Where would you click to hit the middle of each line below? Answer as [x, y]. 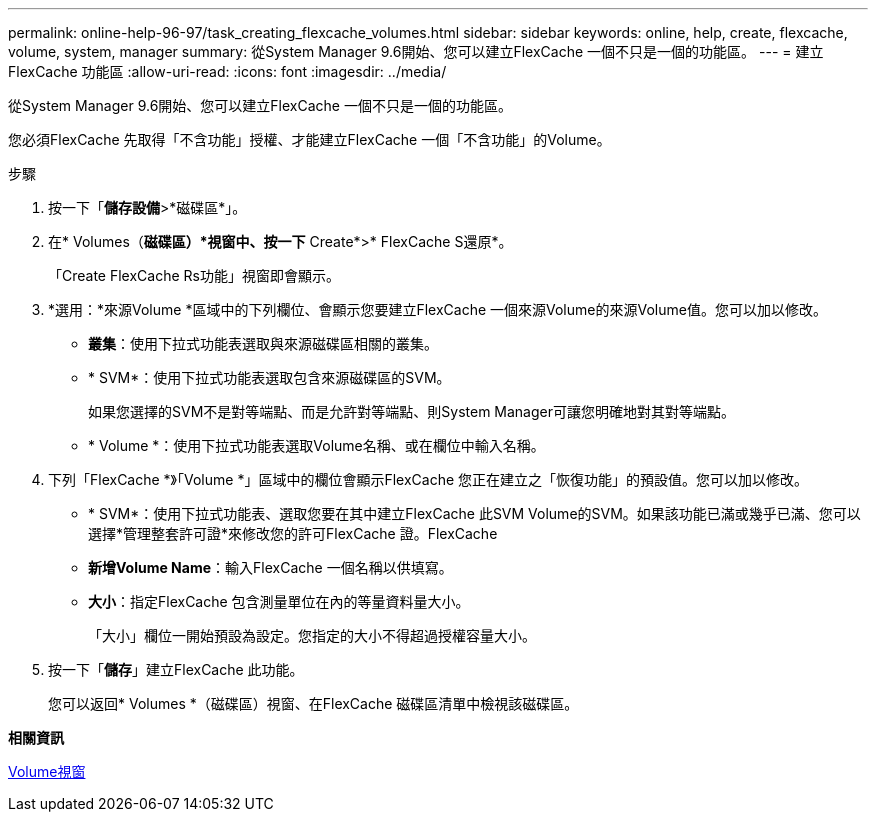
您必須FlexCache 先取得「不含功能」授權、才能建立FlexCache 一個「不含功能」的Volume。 [309, 139]
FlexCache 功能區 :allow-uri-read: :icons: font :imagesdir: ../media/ [227, 71]
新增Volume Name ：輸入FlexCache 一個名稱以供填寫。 [270, 567]
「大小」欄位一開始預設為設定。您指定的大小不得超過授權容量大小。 [312, 635]
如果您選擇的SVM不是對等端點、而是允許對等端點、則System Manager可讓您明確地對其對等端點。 [411, 411]
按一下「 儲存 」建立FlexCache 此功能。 [176, 669]
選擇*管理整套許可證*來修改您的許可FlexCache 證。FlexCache [293, 533]
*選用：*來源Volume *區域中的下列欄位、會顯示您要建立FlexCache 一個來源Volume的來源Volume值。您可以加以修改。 [437, 309]
